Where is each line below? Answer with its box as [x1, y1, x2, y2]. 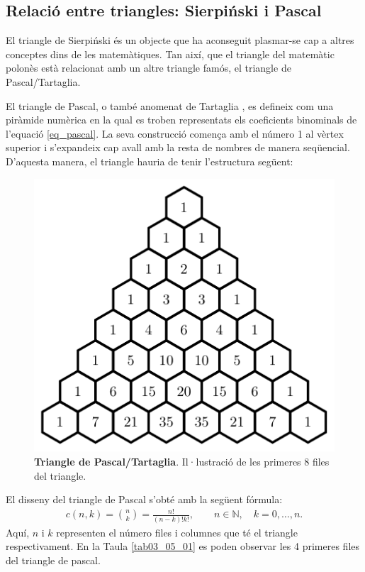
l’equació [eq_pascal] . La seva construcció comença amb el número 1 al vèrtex [6, 126, 344, 141]
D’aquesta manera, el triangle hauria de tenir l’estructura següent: [6, 153, 293, 168]
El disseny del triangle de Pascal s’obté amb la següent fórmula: [6, 492, 283, 507]
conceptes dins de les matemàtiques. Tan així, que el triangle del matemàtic [6, 46, 335, 61]
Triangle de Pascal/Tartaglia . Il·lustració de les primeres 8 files [34, 454, 330, 469]
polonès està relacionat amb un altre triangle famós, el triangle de [6, 60, 291, 75]
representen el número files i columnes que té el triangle [56, 524, 298, 539]
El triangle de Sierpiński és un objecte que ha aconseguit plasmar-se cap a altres [6, 33, 354, 48]
